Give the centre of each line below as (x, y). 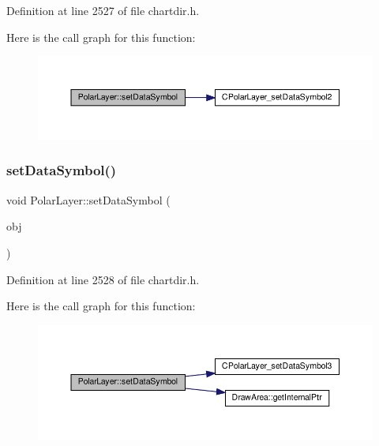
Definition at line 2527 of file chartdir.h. (103, 10)
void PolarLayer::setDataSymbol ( (88, 199)
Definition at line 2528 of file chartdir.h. (103, 279)
